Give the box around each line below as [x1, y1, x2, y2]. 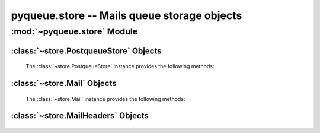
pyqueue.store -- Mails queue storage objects [11, 9, 242, 22]
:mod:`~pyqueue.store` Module [11, 26, 138, 37]
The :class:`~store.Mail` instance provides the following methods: [25, 95, 185, 102]
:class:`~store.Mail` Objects [11, 78, 117, 88]
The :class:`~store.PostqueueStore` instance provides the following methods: [25, 63, 215, 70]
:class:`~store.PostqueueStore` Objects [11, 46, 162, 56]
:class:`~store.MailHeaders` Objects [11, 110, 149, 121]
